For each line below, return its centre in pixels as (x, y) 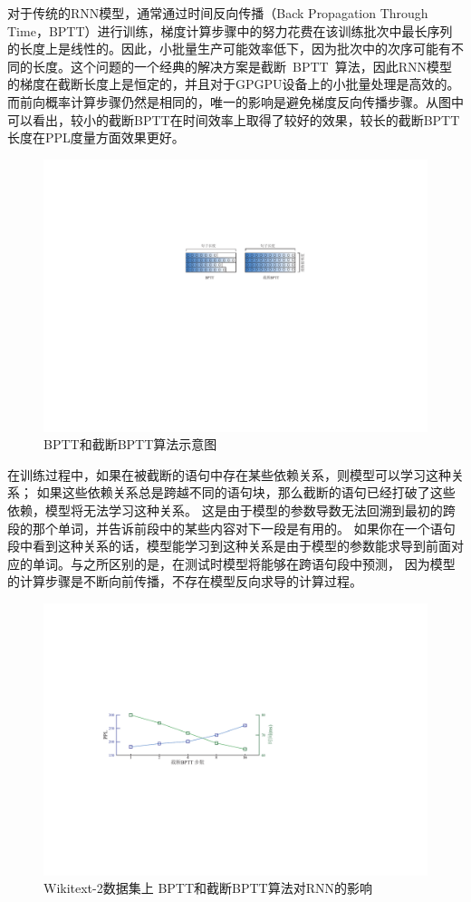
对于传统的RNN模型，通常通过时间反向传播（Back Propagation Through (218, 13)
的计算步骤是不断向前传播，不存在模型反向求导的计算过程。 (185, 581)
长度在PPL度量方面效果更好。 (96, 137)
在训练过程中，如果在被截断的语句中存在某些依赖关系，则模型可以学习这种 (229, 474)
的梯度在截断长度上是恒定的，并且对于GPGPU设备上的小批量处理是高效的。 (234, 84)
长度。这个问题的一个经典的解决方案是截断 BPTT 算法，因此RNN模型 (242, 66)
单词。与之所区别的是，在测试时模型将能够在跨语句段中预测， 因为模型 (244, 563)
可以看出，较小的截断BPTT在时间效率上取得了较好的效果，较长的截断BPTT (234, 119)
